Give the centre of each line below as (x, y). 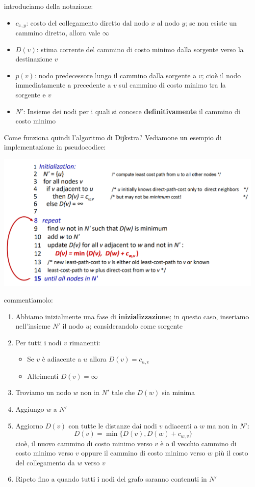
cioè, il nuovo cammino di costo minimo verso (84, 443)
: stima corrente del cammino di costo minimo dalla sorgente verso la (140, 49)
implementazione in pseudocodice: (55, 147)
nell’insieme (33, 326)
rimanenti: (85, 342)
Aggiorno (29, 425)
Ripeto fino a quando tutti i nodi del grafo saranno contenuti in (111, 479)
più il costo (231, 453)
